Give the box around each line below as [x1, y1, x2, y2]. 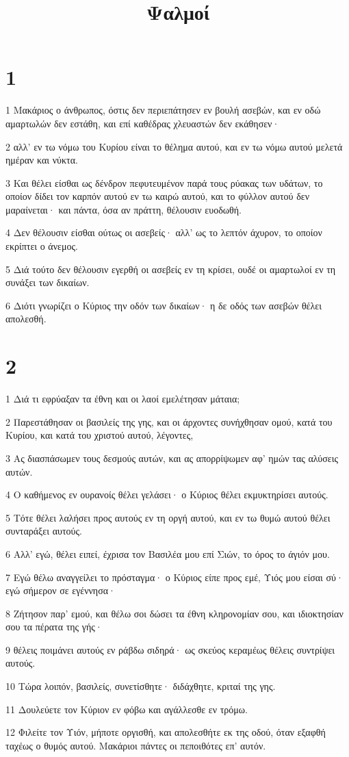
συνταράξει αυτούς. [5, 524, 82, 538]
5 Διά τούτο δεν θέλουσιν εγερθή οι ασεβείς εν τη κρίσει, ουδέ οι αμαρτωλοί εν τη [5, 261, 336, 276]
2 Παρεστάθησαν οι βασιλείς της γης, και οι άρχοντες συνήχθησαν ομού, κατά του [5, 414, 333, 428]
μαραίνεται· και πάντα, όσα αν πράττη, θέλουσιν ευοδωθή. [5, 202, 242, 216]
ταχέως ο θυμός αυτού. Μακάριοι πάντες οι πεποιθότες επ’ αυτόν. [5, 738, 266, 752]
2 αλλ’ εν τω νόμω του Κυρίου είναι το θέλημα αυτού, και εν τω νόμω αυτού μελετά [5, 139, 343, 153]
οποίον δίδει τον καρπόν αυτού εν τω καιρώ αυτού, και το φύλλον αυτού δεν [5, 189, 310, 203]
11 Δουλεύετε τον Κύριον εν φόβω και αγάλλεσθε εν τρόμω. [5, 702, 248, 716]
